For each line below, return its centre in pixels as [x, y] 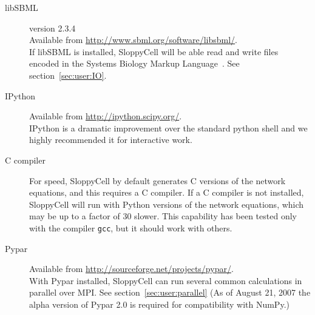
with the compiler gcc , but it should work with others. [131, 227]
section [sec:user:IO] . [68, 75]
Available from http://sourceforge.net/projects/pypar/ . [131, 269]
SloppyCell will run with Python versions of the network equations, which [167, 204]
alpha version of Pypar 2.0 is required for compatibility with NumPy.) [159, 304]
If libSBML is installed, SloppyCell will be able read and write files [154, 51]
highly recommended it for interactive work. [111, 140]
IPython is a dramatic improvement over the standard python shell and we [168, 128]
